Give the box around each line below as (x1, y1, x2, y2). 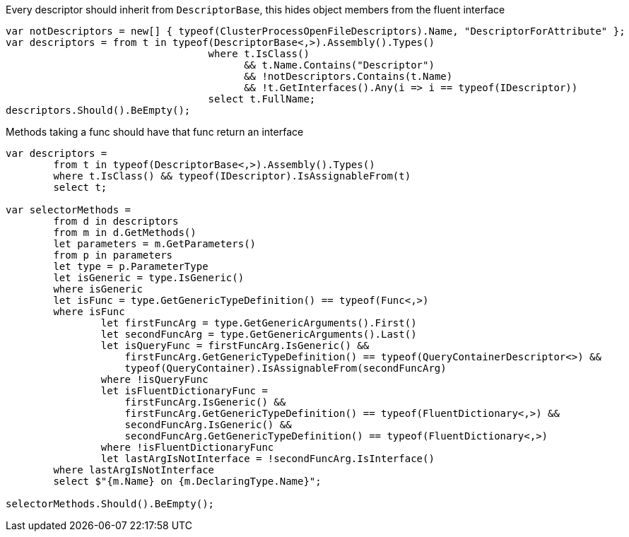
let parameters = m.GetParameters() (53, 238, 257, 249)
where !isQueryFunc (100, 374, 208, 385)
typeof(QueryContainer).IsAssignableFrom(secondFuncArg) (124, 362, 447, 374)
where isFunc (53, 306, 125, 317)
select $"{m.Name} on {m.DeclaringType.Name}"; (53, 476, 322, 487)
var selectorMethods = (6, 204, 131, 216)
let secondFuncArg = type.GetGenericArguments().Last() (100, 329, 417, 340)
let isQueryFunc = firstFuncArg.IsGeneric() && (100, 340, 370, 351)
